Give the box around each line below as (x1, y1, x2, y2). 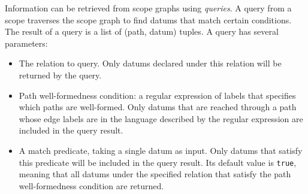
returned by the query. (19, 68, 102, 81)
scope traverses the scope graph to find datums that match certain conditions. (5, 13, 292, 26)
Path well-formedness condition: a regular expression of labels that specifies (19, 89, 296, 101)
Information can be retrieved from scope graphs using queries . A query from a (5, 2, 292, 14)
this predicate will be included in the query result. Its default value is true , (19, 156, 297, 168)
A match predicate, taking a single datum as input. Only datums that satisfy (19, 144, 303, 156)
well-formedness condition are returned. (19, 179, 164, 192)
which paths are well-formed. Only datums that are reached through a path (19, 101, 297, 113)
